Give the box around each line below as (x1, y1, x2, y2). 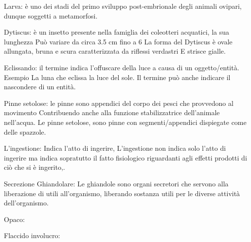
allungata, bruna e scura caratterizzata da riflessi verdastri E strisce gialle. (4, 46, 226, 56)
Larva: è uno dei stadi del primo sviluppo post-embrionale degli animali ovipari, (4, 1, 242, 11)
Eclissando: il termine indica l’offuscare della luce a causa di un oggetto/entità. (4, 62, 239, 72)
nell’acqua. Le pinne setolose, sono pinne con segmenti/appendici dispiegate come (4, 117, 247, 127)
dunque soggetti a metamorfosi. (4, 10, 98, 20)
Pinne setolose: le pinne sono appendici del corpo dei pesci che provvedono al (4, 98, 233, 108)
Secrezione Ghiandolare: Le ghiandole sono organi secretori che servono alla (4, 178, 229, 188)
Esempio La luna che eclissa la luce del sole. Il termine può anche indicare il (4, 72, 231, 82)
